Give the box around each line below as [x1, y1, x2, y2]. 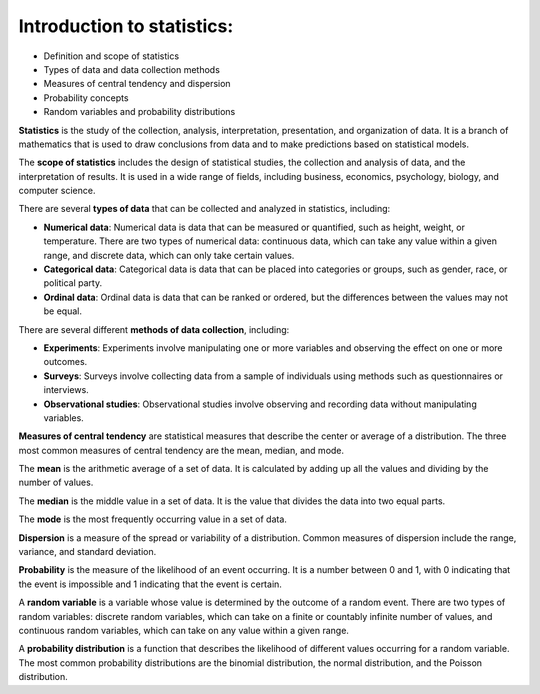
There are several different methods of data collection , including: [18, 323, 290, 335]
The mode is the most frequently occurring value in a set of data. [18, 513, 287, 525]
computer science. [18, 185, 96, 197]
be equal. [43, 305, 82, 317]
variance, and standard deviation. [18, 546, 157, 558]
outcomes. [43, 356, 88, 368]
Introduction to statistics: [18, 15, 234, 37]
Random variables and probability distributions [43, 106, 236, 118]
